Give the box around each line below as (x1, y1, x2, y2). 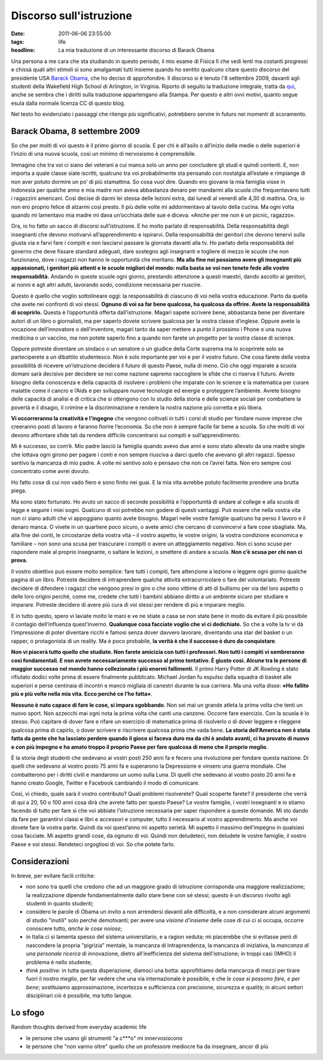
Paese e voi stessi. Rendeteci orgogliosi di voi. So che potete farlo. (11, 840, 175, 847)
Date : (11, 30, 25, 37)
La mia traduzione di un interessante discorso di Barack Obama (58, 47, 215, 54)
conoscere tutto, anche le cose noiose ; (26, 925, 123, 932)
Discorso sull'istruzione (11, 9, 133, 22)
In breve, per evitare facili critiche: (11, 872, 96, 879)
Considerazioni (11, 856, 69, 867)
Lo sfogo (11, 1008, 45, 1018)
